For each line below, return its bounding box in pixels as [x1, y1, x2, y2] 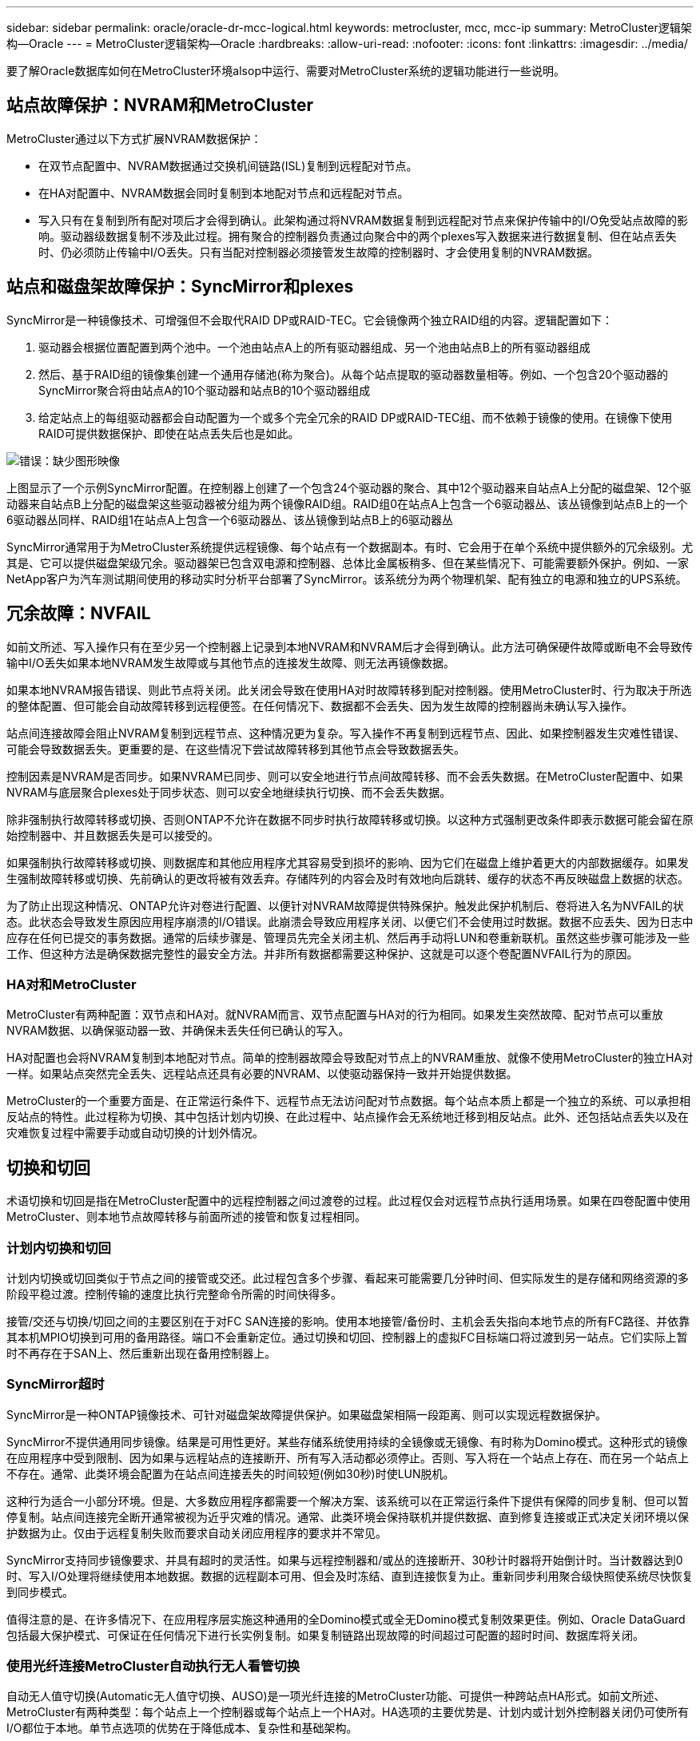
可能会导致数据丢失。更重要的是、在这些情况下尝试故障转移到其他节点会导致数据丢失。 [6, 741, 465, 756]
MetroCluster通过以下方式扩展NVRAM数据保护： [6, 131, 262, 145]
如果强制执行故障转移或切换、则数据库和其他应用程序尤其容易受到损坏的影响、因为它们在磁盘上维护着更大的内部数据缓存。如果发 [6, 855, 689, 869]
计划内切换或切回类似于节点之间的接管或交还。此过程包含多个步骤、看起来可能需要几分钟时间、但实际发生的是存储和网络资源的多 [6, 1270, 689, 1285]
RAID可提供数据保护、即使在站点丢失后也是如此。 [38, 426, 300, 440]
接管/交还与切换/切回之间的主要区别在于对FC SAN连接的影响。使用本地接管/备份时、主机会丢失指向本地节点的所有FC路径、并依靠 [6, 1314, 690, 1328]
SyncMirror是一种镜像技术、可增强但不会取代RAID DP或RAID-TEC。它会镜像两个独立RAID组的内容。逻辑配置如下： [6, 312, 614, 327]
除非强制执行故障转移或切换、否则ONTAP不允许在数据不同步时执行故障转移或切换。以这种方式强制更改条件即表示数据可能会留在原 [6, 812, 694, 826]
